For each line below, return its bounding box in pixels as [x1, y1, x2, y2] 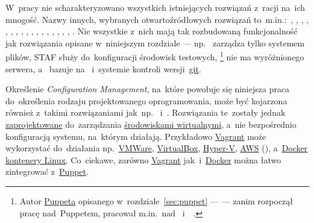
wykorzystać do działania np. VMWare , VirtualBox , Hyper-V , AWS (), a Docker [5, 142, 308, 154]
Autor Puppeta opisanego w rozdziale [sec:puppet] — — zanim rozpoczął [19, 194, 294, 207]
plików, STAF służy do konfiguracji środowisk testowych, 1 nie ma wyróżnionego [5, 49, 304, 63]
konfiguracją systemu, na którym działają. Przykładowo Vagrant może [5, 130, 266, 142]
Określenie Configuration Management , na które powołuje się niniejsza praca [5, 83, 290, 95]
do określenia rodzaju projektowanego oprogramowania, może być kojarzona [5, 94, 287, 107]
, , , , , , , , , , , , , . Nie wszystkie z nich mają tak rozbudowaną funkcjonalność [5, 25, 298, 37]
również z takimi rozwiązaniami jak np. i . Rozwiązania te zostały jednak [5, 106, 286, 119]
